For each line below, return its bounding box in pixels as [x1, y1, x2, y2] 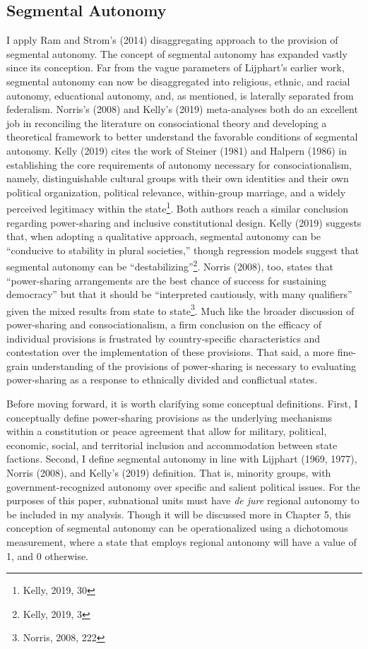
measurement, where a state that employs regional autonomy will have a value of [6, 534, 357, 549]
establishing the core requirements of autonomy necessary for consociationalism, [6, 157, 352, 172]
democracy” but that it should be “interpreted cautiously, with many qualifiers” [6, 287, 352, 302]
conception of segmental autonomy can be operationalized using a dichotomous [6, 520, 348, 535]
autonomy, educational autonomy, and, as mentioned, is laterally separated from [6, 88, 354, 102]
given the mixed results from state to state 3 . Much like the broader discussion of [6, 301, 355, 318]
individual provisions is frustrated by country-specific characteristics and [6, 331, 321, 345]
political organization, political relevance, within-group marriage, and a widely [6, 184, 346, 199]
